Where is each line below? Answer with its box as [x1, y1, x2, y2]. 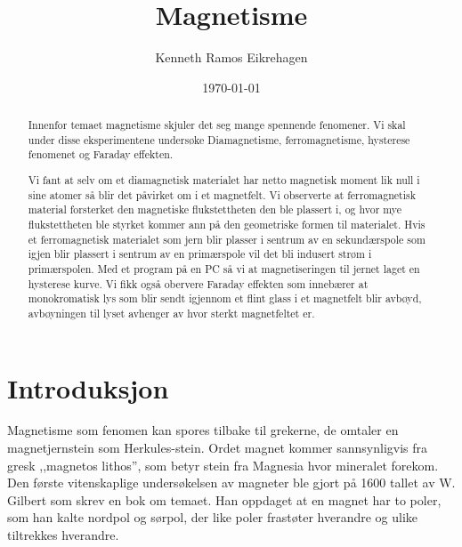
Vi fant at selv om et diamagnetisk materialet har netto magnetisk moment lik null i [28, 172, 420, 187]
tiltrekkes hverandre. [7, 526, 119, 544]
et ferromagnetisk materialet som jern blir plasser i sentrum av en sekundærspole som [28, 231, 426, 246]
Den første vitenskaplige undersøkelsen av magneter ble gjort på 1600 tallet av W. [7, 473, 456, 492]
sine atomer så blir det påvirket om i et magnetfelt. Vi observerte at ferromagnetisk [28, 187, 416, 202]
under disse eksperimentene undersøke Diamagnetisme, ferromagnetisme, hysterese [28, 132, 410, 147]
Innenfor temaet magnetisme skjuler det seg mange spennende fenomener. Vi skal [28, 117, 406, 133]
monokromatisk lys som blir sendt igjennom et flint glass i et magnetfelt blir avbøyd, [28, 291, 422, 306]
